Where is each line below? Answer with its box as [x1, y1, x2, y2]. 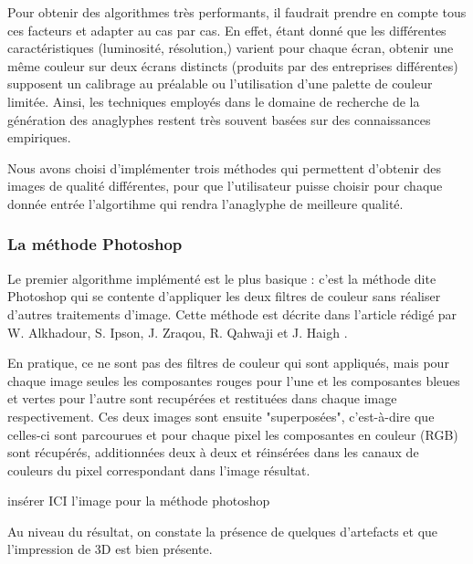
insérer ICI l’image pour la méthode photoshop [7, 491, 270, 510]
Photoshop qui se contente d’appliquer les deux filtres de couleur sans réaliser [7, 287, 441, 306]
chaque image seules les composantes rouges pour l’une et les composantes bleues [7, 371, 460, 390]
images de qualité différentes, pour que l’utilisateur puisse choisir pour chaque [7, 176, 443, 195]
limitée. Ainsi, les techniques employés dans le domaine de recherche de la [7, 91, 420, 110]
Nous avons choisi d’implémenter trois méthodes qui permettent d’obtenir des [7, 158, 442, 177]
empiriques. [7, 128, 71, 147]
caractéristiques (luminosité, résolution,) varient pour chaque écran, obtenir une [7, 38, 454, 57]
